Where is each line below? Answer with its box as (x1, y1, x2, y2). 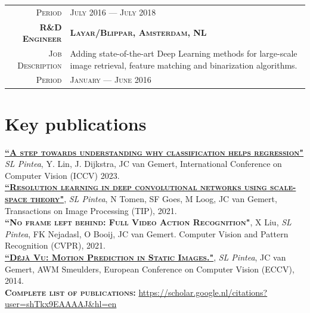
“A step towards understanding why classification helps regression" (5, 145, 304, 158)
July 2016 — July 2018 (70, 5, 156, 18)
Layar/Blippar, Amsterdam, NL (70, 26, 207, 39)
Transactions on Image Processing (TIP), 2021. (5, 204, 177, 216)
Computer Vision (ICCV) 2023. (5, 169, 120, 181)
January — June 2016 (70, 73, 151, 86)
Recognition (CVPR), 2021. (5, 239, 106, 252)
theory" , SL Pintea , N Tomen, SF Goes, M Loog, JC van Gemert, (30, 193, 277, 205)
